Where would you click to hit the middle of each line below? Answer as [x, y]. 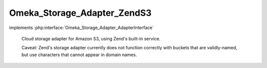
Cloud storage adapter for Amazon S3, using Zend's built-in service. [91, 38]
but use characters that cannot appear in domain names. [79, 55]
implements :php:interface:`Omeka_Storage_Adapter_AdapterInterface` [82, 28]
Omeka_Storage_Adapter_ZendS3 [80, 13]
